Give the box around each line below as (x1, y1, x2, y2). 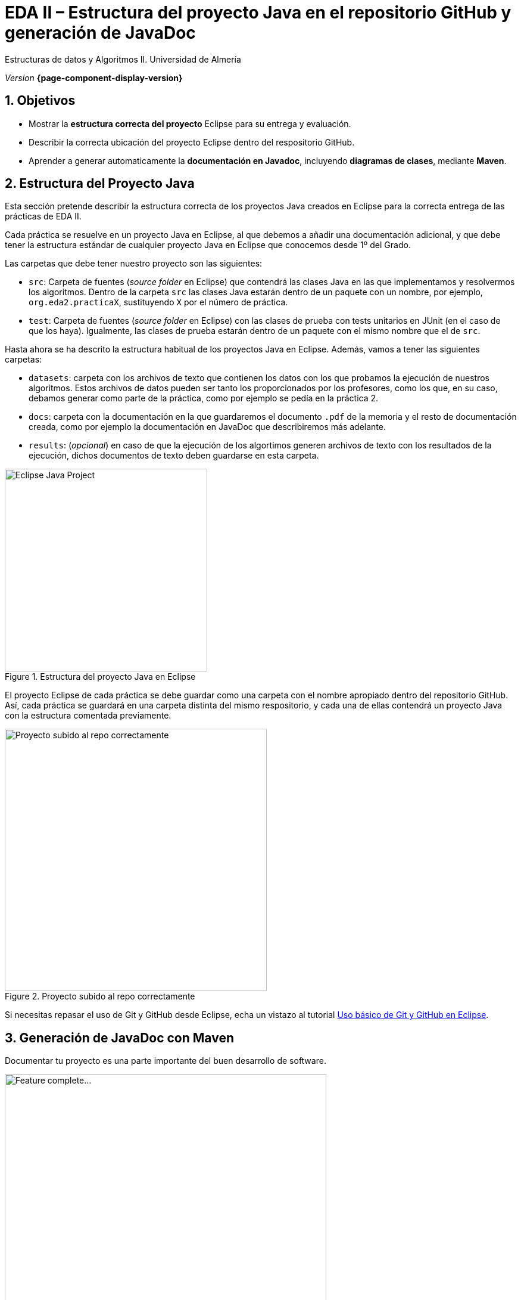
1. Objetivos (5, 93, 76, 109)
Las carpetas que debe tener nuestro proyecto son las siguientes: (5, 258, 263, 269)
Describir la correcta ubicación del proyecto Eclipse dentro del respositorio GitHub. (29, 137, 355, 147)
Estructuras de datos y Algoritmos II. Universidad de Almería (5, 54, 241, 64)
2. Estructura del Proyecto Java (5, 176, 195, 191)
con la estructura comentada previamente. (5, 710, 171, 721)
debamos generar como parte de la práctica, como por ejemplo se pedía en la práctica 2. (29, 393, 379, 404)
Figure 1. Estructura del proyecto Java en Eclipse (5, 671, 196, 682)
